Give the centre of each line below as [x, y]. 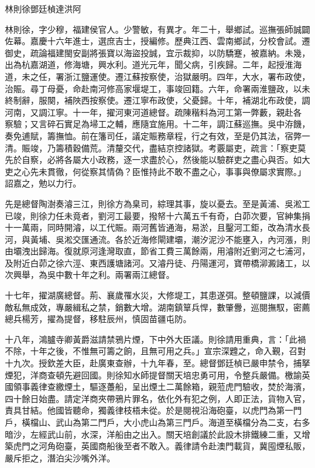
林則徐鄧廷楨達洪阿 [43, 8]
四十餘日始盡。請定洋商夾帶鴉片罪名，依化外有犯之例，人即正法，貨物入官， [157, 398]
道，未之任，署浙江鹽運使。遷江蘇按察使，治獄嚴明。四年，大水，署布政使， [157, 76]
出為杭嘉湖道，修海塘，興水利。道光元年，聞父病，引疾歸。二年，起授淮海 [153, 64]
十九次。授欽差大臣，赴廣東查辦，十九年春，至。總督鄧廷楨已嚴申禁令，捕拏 [157, 363]
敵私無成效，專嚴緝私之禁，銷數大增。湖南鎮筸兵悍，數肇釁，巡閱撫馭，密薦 [157, 307]
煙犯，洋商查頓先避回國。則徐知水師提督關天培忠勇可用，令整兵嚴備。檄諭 [153, 374]
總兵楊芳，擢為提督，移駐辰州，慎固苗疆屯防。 [98, 319]
